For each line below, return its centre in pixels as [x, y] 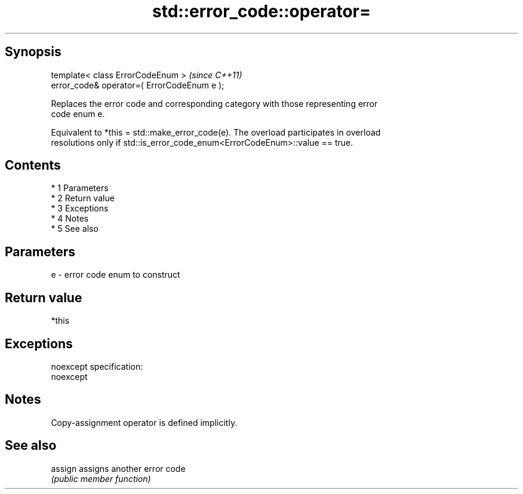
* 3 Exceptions [80, 208]
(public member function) [101, 478]
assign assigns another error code [118, 468]
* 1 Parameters [80, 188]
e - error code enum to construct [116, 275]
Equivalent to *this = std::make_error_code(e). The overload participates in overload [216, 132]
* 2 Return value [83, 198]
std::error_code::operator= [261, 11]
